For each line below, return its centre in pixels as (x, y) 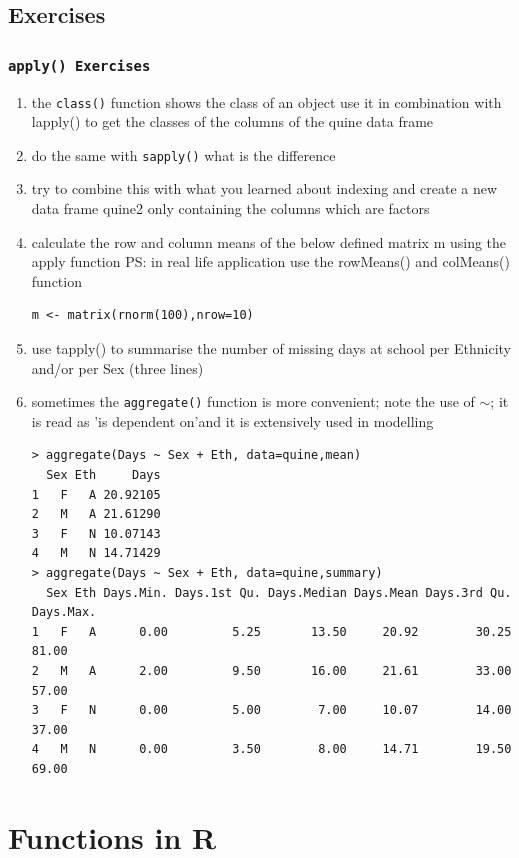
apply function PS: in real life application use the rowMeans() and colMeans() (270, 261)
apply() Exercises (79, 65)
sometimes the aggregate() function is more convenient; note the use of (253, 401)
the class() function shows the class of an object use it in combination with (266, 101)
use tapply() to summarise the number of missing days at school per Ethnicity (271, 348)
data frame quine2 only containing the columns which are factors (230, 208)
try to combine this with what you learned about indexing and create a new (264, 188)
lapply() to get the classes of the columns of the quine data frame (232, 121)
